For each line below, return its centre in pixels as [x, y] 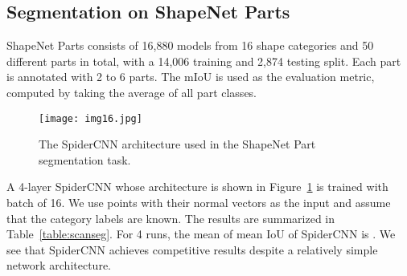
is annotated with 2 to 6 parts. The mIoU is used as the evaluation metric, [191, 77]
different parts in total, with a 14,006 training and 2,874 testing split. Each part [204, 61]
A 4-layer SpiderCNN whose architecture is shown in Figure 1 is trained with [197, 187]
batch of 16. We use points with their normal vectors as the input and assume [199, 203]
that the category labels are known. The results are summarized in [171, 218]
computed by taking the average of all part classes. [132, 92]
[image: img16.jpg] [90, 118]
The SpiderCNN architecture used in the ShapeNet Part [177, 144]
